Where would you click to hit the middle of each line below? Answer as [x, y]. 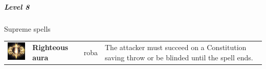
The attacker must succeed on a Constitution [176, 47]
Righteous [50, 47]
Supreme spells [27, 28]
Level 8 [17, 6]
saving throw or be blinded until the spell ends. [179, 57]
